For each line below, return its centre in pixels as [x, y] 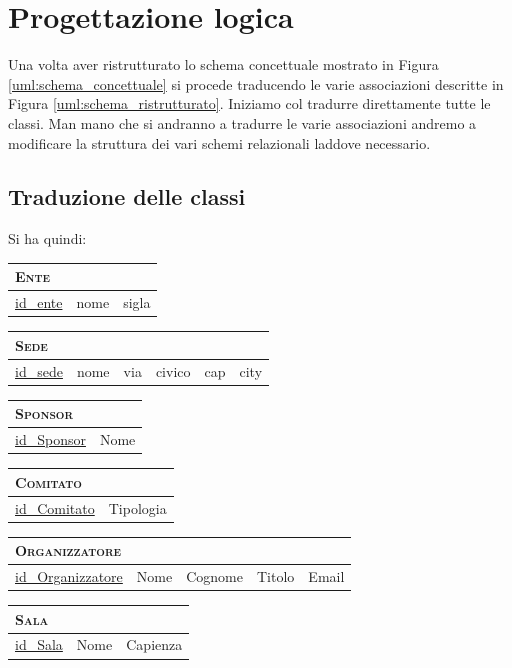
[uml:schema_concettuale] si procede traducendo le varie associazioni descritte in [256, 83]
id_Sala [39, 644]
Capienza [154, 644]
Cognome [214, 575]
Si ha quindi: [47, 238]
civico [173, 370]
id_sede [39, 370]
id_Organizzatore [69, 575]
